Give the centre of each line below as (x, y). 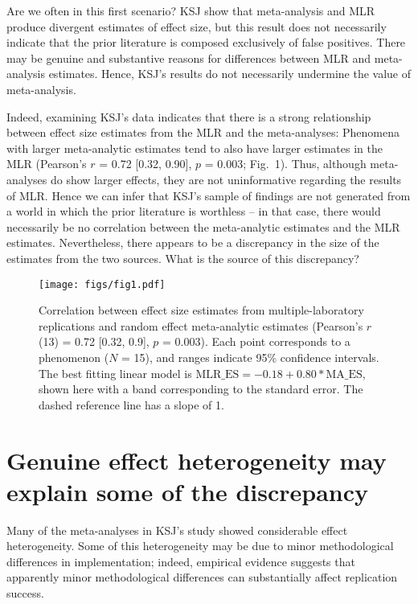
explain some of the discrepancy (188, 491)
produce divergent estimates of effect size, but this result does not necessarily (197, 26)
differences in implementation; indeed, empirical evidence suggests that (181, 561)
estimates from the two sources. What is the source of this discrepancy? (183, 258)
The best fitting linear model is (115, 373)
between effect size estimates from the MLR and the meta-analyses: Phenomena (203, 132)
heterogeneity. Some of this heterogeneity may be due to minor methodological (200, 546)
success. (25, 593)
